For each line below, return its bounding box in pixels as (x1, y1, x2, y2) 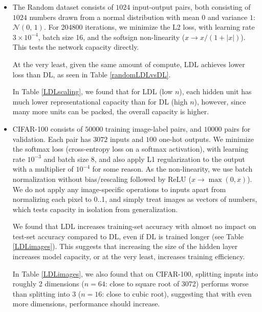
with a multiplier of (12, 163, 74, 174)
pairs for (224, 123, 251, 134)
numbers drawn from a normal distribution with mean (29, 11, 200, 22)
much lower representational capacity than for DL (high (12, 96, 188, 107)
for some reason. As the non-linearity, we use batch (92, 163, 253, 174)
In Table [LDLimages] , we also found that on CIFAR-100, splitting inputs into (12, 268, 258, 279)
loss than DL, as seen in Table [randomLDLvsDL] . (12, 69, 171, 79)
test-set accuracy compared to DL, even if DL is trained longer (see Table (12, 231, 244, 241)
